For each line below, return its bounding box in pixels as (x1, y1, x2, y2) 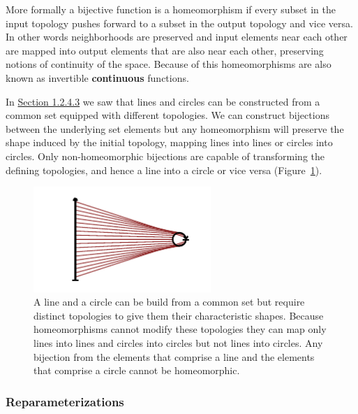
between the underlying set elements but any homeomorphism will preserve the (6, 121, 344, 136)
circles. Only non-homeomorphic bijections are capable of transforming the (6, 148, 325, 163)
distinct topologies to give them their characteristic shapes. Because (33, 308, 324, 322)
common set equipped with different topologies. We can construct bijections (6, 108, 329, 122)
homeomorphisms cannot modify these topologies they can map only (33, 322, 327, 336)
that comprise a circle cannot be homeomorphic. (33, 363, 240, 378)
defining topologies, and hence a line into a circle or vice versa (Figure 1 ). (6, 162, 322, 177)
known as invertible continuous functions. (6, 70, 189, 85)
